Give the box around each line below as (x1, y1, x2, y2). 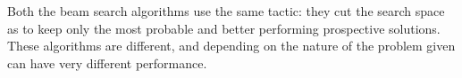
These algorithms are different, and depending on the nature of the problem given (7, 36, 456, 55)
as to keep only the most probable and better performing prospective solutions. (7, 19, 441, 37)
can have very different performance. (7, 53, 207, 72)
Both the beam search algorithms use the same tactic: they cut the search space (7, 2, 445, 19)
